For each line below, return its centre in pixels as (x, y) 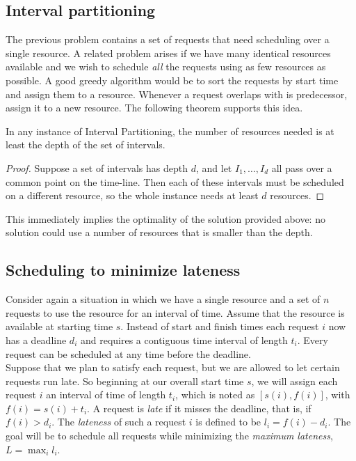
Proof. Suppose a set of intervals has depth (97, 167)
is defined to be (228, 422)
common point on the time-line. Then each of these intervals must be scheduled (175, 181)
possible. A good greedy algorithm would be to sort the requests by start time (172, 80)
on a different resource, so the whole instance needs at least (132, 195)
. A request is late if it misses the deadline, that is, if (199, 408)
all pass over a (302, 167)
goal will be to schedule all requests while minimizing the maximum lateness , (169, 436)
